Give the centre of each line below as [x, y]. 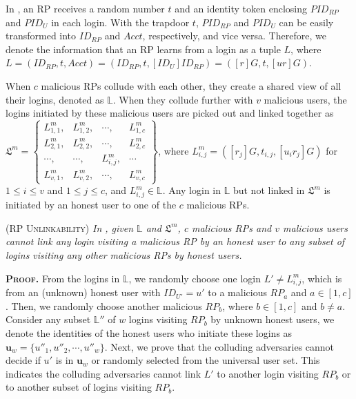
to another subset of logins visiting [79, 387]
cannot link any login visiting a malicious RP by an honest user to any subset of [175, 241]
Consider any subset [48, 319]
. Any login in [192, 190]
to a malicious [237, 292]
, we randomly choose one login [195, 278]
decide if [23, 360]
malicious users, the [305, 99]
